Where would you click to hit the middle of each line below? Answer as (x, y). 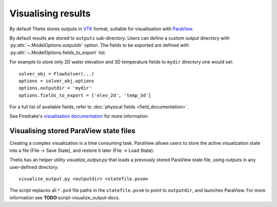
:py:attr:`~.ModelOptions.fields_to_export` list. (58, 52)
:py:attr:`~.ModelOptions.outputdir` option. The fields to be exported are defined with (99, 45)
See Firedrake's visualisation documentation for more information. (79, 116)
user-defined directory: (34, 167)
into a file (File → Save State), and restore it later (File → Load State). (82, 150)
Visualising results (50, 13)
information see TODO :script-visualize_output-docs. (65, 197)
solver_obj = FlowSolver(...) (57, 74)
